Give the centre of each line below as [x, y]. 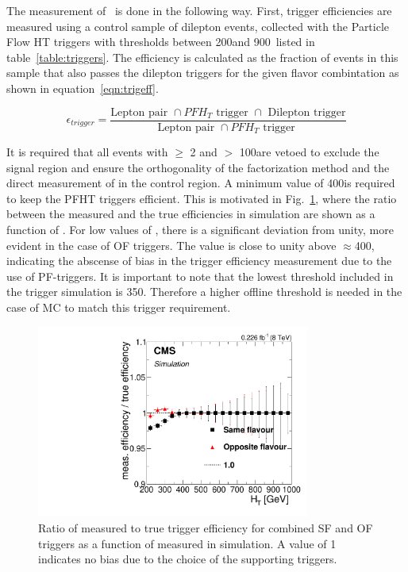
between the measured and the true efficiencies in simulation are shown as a [191, 214]
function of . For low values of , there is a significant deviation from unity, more [200, 230]
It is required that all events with [87, 152]
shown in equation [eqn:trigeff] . [83, 88]
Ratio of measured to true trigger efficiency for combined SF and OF [206, 527]
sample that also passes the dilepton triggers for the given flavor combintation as [203, 73]
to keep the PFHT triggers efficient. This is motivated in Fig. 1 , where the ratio [202, 198]
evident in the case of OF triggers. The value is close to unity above [171, 245]
